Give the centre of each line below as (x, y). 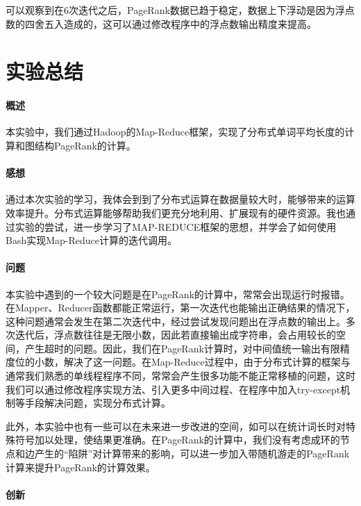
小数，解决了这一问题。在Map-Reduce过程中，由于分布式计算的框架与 (192, 362)
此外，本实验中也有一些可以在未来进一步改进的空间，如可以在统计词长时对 (176, 426)
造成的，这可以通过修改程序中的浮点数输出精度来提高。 (190, 23)
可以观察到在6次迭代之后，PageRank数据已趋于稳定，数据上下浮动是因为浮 (175, 10)
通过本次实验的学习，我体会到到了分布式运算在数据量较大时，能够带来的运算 (180, 199)
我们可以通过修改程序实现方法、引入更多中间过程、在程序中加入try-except (173, 389)
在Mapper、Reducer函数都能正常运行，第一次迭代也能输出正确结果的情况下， (180, 308)
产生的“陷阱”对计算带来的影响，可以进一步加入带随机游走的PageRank (192, 454)
